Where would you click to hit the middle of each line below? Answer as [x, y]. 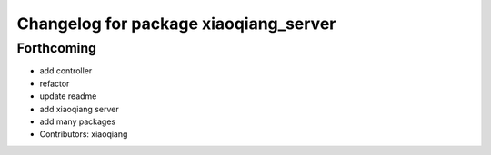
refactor [55, 83]
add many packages [78, 121]
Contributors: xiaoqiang [84, 134]
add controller [66, 71]
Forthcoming [57, 48]
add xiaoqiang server [79, 109]
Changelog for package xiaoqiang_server [176, 24]
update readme [68, 96]
